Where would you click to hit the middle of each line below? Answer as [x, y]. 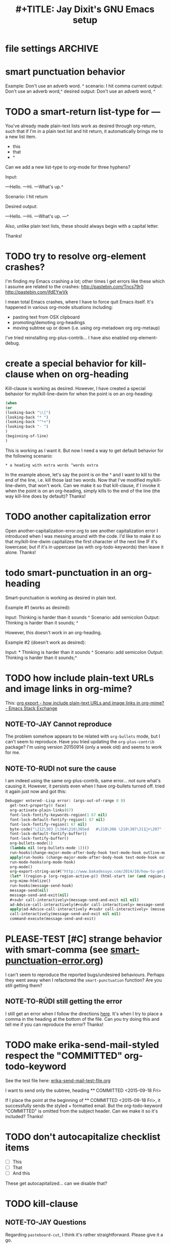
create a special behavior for [67, 364]
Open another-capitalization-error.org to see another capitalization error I [82, 531]
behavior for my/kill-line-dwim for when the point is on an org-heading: [79, 394]
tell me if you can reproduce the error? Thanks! [54, 1024]
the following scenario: [29, 456]
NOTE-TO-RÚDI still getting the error [64, 1001]
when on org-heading [82, 374]
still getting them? [24, 985]
